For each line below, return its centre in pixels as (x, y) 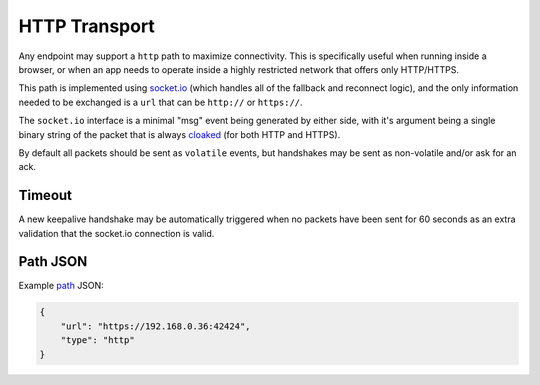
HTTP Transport (86, 26)
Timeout (45, 195)
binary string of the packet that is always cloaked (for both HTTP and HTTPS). (179, 134)
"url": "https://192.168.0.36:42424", (155, 326)
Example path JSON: (61, 286)
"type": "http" (97, 340)
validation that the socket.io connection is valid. (116, 233)
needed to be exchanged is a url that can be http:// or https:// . (161, 102)
